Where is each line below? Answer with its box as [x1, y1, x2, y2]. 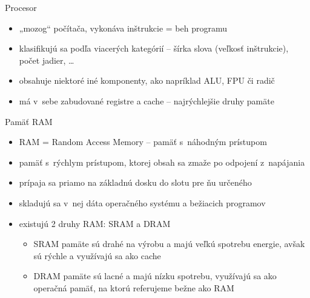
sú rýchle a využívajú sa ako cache [33, 249, 161, 262]
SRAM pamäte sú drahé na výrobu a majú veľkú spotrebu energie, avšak [33, 237, 305, 250]
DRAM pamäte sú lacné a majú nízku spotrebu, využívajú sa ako [33, 269, 277, 282]
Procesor [5, 1, 37, 13]
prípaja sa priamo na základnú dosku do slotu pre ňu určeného [19, 176, 252, 189]
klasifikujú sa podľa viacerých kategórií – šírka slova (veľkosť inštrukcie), [19, 42, 289, 55]
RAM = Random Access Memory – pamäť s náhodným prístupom [19, 135, 267, 148]
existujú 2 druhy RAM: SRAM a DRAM [19, 217, 171, 229]
